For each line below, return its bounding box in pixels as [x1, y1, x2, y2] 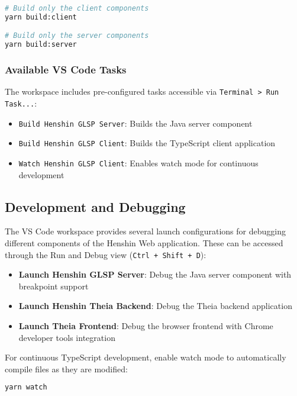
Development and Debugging [5, 197, 186, 215]
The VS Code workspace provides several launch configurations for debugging [5, 225, 286, 237]
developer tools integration [18, 331, 115, 343]
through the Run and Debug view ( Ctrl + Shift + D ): [5, 248, 206, 260]
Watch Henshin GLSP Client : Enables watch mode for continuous [18, 157, 259, 169]
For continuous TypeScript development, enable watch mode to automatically [5, 351, 286, 363]
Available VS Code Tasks [5, 62, 127, 77]
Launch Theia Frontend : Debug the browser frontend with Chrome [18, 320, 273, 332]
